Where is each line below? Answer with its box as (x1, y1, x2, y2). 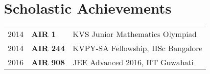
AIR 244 (31, 42, 65, 54)
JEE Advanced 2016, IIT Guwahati (72, 56, 194, 68)
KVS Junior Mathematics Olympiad (72, 28, 197, 40)
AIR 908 (31, 56, 65, 68)
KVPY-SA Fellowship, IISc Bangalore (72, 42, 203, 54)
